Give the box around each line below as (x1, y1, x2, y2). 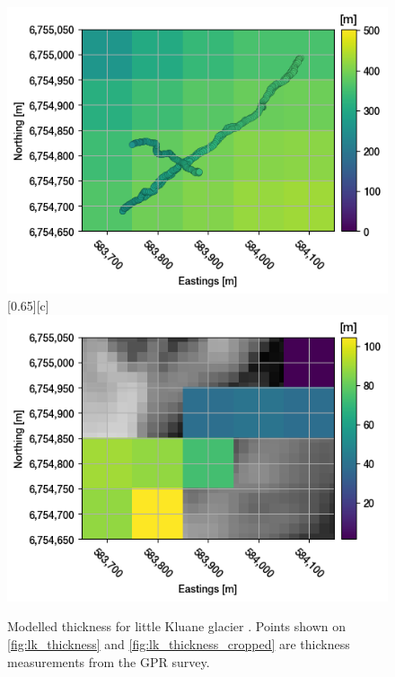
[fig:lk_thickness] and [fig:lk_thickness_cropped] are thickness (7, 635, 350, 653)
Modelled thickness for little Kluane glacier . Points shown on (7, 617, 347, 636)
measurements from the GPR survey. (7, 652, 210, 671)
